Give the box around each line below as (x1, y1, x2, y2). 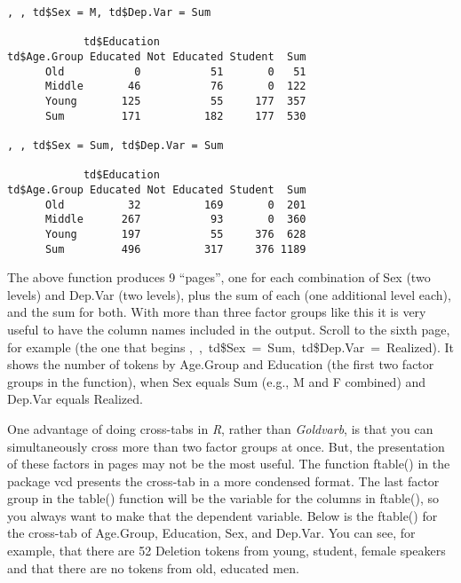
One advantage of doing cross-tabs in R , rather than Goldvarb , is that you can (7, 419, 433, 437)
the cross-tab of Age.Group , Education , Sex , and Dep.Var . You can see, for (7, 524, 416, 542)
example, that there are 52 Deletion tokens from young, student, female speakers (7, 541, 446, 560)
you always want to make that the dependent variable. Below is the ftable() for (7, 506, 438, 524)
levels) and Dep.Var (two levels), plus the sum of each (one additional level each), (7, 285, 451, 303)
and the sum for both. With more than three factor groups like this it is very (7, 303, 426, 321)
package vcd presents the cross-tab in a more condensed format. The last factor (7, 471, 440, 490)
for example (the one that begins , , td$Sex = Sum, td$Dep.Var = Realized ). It (7, 337, 455, 356)
